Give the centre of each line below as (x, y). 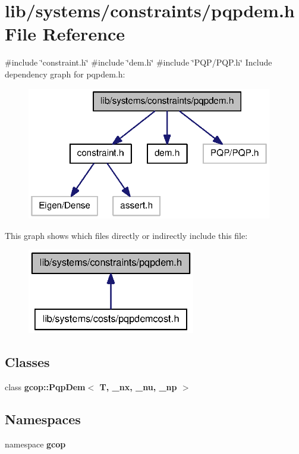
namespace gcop (35, 444)
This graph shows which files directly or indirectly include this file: (126, 235)
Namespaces (43, 419)
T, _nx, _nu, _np (138, 387)
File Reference (65, 34)
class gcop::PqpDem (45, 387)
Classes (27, 362)
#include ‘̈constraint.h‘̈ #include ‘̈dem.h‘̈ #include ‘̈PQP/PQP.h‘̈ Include (139, 62)
